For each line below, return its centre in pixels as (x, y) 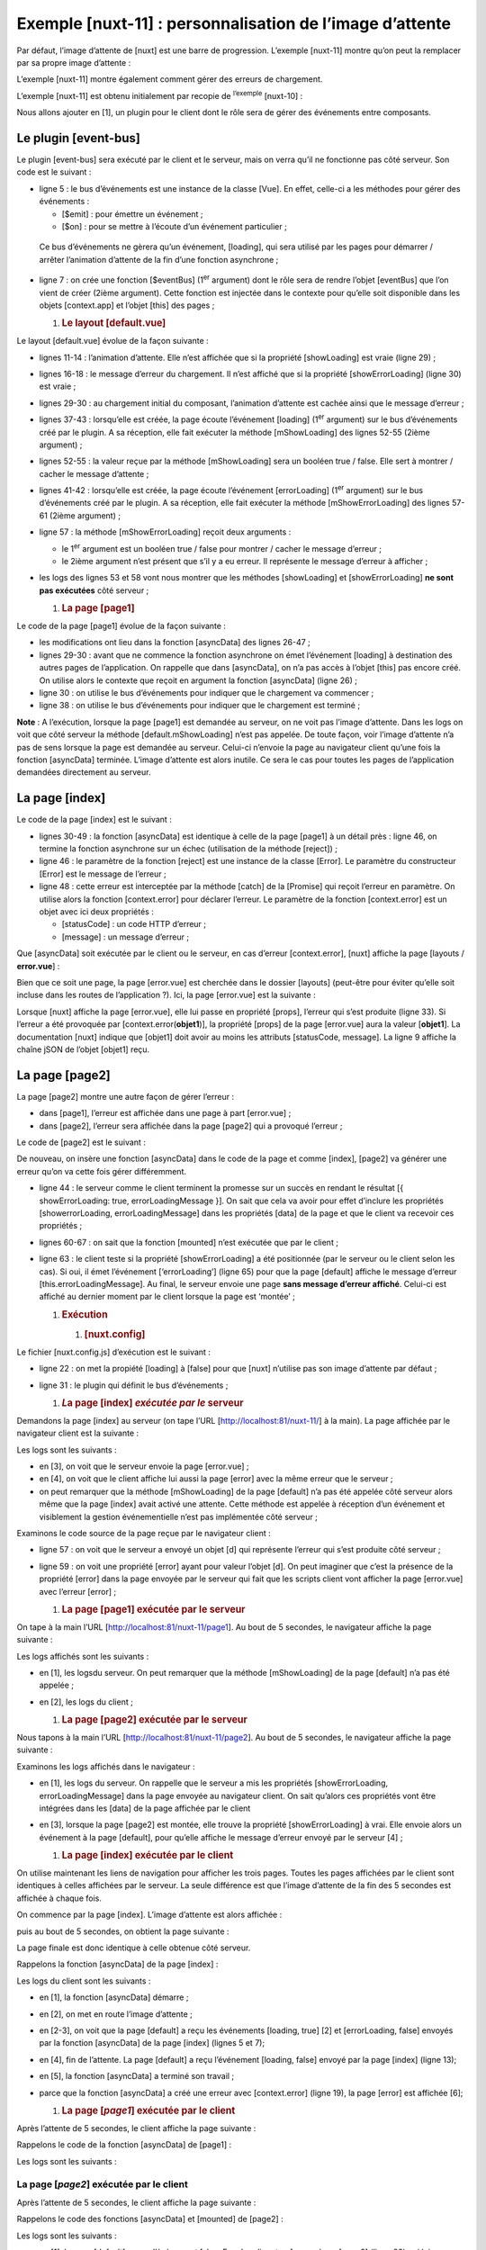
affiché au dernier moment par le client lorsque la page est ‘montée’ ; (167, 1297)
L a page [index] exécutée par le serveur (153, 1403)
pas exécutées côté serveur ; (94, 590)
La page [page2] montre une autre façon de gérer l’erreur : (125, 1096)
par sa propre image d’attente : (74, 62)
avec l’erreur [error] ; (78, 1591)
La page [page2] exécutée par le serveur (154, 1720)
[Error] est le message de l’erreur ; (103, 874)
